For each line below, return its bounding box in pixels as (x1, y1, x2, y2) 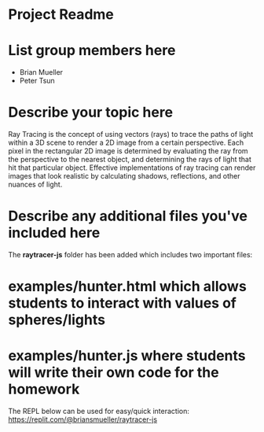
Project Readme (8, 6, 114, 24)
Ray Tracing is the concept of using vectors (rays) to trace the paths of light (8, 130, 254, 139)
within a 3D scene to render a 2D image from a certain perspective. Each (8, 138, 244, 147)
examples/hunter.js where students (8, 347, 246, 365)
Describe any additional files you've (8, 207, 247, 225)
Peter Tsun (19, 76, 55, 86)
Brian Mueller (19, 68, 64, 77)
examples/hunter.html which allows (8, 278, 247, 296)
